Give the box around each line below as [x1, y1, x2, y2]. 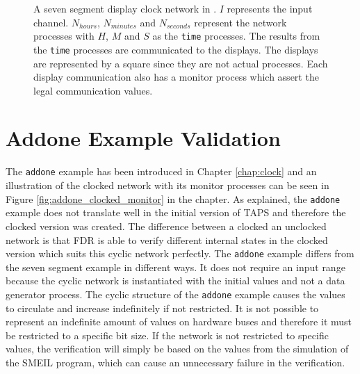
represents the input [227, 1, 313, 15]
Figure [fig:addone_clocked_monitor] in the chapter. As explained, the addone [6, 191, 341, 206]
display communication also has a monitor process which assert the [33, 70, 319, 84]
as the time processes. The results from [152, 29, 320, 43]
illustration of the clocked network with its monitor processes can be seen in [6, 178, 329, 193]
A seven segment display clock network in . [33, 1, 217, 15]
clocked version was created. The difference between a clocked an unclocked [6, 218, 327, 233]
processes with [33, 29, 95, 43]
